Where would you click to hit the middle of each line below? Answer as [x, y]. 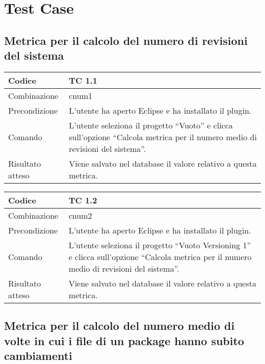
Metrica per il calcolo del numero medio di [120, 326]
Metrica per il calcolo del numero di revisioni [126, 40]
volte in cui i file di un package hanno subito [124, 340]
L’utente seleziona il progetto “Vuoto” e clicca [151, 125]
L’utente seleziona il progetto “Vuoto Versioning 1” [160, 245]
